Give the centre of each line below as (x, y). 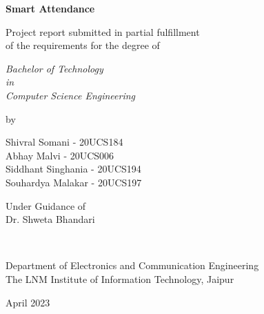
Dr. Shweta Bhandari (50, 219)
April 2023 (28, 302)
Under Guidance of (46, 205)
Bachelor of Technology (54, 68)
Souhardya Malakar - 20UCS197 (74, 182)
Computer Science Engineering (71, 95)
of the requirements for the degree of (83, 45)
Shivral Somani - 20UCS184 (64, 142)
